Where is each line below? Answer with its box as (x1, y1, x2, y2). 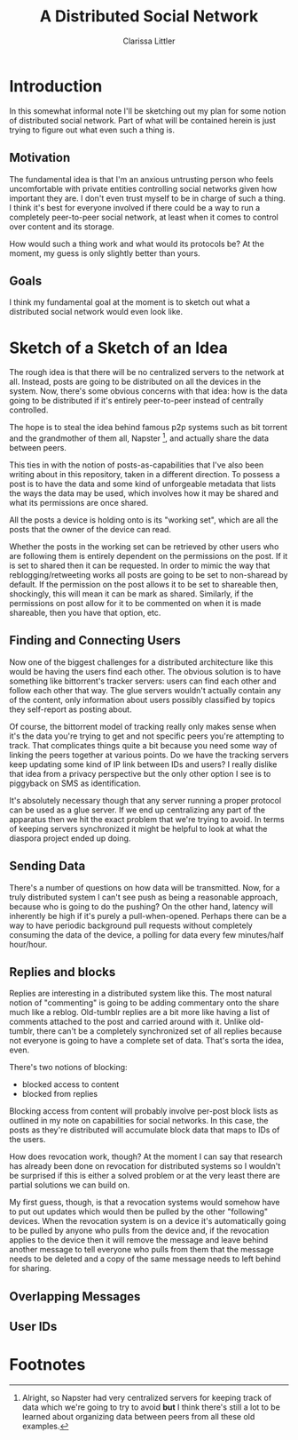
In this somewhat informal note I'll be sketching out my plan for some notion (9, 105, 286, 116)
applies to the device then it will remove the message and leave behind (9, 1235, 269, 1245)
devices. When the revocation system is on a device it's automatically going (9, 1216, 286, 1227)
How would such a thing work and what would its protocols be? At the (9, 238, 264, 249)
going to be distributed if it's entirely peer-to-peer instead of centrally (9, 396, 264, 406)
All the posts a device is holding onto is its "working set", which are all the (9, 514, 278, 525)
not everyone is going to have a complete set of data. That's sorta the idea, (9, 1036, 284, 1046)
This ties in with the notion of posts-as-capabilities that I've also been (9, 460, 264, 470)
